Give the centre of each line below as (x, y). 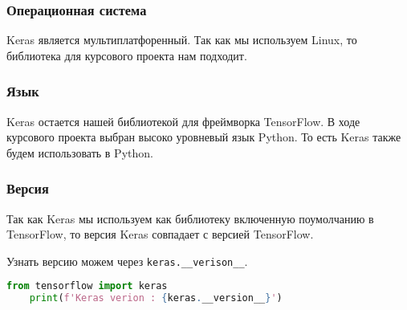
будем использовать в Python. (80, 152)
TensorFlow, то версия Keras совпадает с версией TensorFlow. (160, 234)
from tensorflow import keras (87, 286)
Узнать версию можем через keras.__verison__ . (127, 261)
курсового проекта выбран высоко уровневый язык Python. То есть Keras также (204, 137)
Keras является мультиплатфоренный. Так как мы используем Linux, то (182, 40)
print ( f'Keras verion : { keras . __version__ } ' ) (156, 298)
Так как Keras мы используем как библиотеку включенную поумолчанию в (190, 218)
